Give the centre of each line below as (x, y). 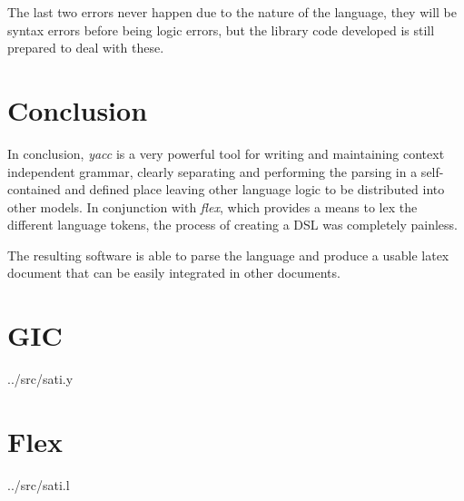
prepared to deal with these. (86, 48)
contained (34, 189)
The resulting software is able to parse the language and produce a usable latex (228, 255)
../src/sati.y (40, 379)
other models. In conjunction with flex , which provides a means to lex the (212, 206)
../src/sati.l (39, 484)
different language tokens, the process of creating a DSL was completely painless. (232, 225)
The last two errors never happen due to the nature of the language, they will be (232, 12)
